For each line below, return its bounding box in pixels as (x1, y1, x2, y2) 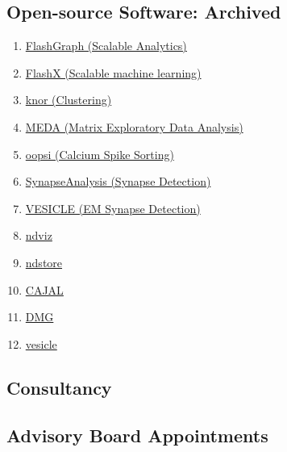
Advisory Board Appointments (6, 422, 268, 447)
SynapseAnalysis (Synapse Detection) (25, 173, 211, 190)
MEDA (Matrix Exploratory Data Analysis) (25, 118, 243, 135)
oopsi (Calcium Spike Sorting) (25, 145, 174, 162)
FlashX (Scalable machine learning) (25, 64, 202, 81)
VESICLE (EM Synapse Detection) (25, 199, 201, 216)
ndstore (25, 253, 63, 270)
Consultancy (6, 375, 112, 400)
